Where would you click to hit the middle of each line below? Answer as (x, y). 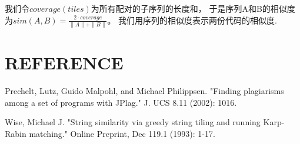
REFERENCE (64, 63)
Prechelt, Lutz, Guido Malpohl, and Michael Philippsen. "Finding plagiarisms (144, 91)
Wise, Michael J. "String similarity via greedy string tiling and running (133, 122)
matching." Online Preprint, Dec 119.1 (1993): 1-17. (122, 133)
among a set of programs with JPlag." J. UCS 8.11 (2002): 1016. (121, 102)
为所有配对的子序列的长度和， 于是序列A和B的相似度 (193, 8)
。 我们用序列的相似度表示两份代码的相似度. (192, 20)
